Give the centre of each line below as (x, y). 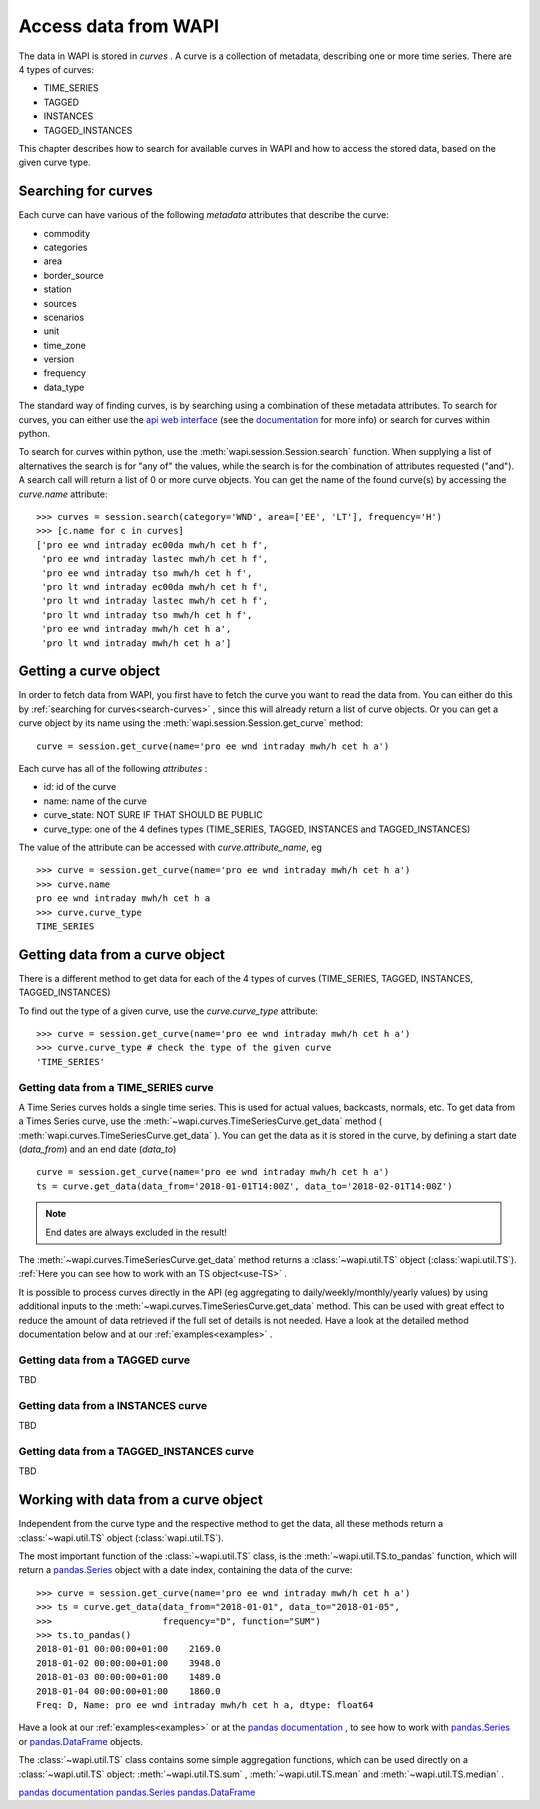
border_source (73, 275)
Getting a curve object (89, 671)
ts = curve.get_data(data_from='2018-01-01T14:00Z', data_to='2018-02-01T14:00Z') (244, 1186)
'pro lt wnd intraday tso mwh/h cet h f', (147, 614)
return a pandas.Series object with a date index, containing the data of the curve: (185, 1570)
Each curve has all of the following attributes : (113, 768)
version (59, 359)
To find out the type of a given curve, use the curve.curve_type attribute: (168, 1011)
